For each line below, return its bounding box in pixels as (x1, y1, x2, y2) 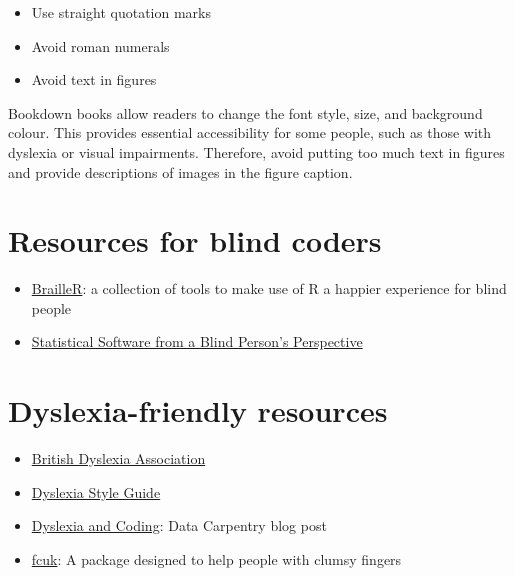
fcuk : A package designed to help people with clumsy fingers (31, 548, 402, 569)
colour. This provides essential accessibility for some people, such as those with (8, 122, 492, 143)
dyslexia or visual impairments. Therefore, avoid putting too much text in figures (8, 141, 505, 162)
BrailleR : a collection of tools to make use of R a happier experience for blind (31, 278, 507, 299)
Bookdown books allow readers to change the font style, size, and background (8, 102, 483, 123)
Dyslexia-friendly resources (8, 390, 388, 431)
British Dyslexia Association (31, 448, 206, 469)
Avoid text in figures (31, 69, 157, 90)
